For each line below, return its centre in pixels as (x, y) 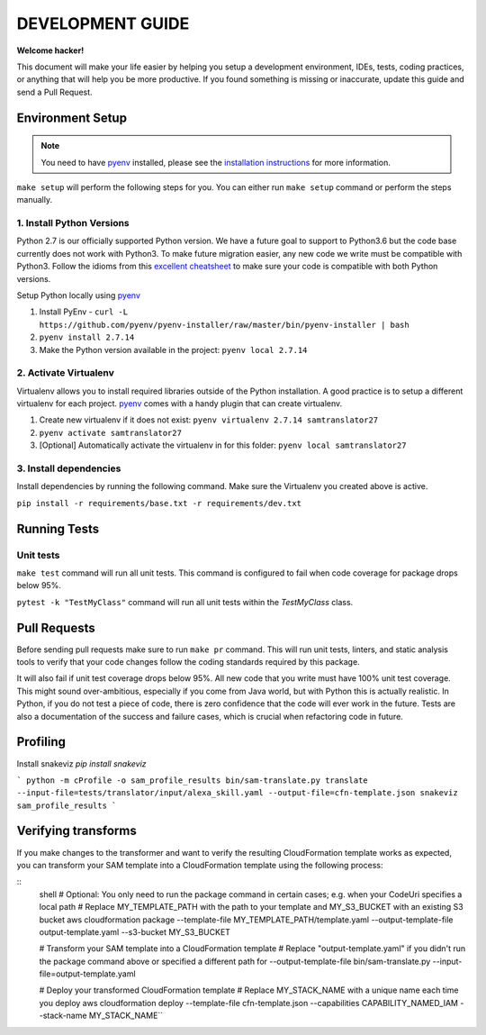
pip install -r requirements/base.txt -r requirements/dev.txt (159, 503)
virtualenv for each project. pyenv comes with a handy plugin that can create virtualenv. (180, 404)
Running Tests (58, 528)
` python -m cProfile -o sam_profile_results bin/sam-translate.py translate (192, 780)
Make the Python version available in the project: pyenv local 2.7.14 (173, 350)
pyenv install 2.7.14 (87, 337)
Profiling (41, 742)
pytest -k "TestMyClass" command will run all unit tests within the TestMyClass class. (185, 602)
